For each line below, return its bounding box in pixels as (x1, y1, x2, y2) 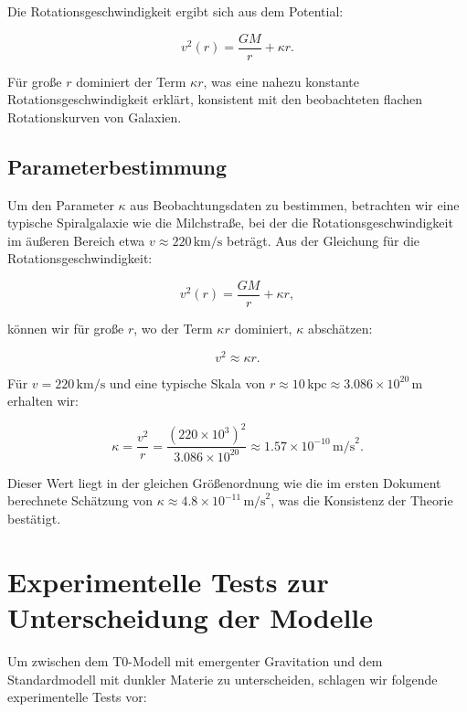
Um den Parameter (7, 195, 114, 214)
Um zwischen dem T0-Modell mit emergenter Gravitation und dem (7, 651, 383, 670)
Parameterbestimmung (7, 152, 228, 180)
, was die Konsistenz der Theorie (271, 491, 453, 510)
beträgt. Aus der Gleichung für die (226, 230, 420, 250)
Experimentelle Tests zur (7, 562, 329, 600)
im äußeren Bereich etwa (7, 230, 145, 250)
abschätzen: (307, 319, 373, 338)
